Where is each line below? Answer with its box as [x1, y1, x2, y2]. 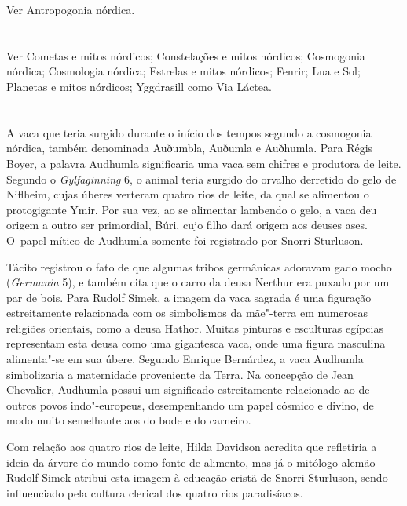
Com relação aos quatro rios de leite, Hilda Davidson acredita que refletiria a [6, 439, 377, 455]
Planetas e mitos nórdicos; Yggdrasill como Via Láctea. [6, 78, 272, 94]
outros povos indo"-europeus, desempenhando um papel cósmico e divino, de [6, 396, 374, 413]
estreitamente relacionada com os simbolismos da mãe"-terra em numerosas [6, 304, 368, 321]
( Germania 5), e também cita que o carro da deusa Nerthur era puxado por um [6, 274, 390, 290]
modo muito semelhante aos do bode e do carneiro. [6, 412, 251, 428]
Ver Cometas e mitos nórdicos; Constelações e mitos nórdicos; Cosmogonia [6, 47, 365, 64]
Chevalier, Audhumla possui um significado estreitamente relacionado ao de [6, 381, 370, 398]
